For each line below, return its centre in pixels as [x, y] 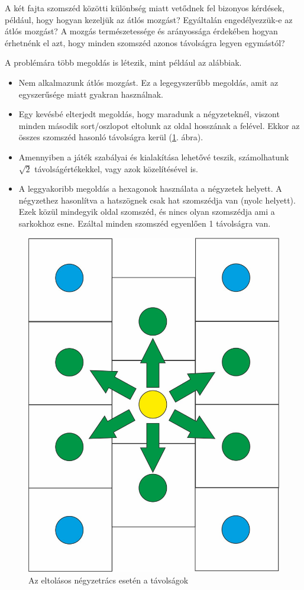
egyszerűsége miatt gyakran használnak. [91, 94]
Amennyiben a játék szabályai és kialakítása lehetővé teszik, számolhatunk [154, 157]
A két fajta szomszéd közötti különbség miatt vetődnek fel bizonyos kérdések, [145, 8]
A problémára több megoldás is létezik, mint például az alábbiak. [123, 62]
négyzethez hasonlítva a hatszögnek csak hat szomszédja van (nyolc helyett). [157, 200]
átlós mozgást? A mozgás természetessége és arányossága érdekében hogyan [141, 31]
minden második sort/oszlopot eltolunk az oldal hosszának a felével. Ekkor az [159, 125]
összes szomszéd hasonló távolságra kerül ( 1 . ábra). [111, 137]
